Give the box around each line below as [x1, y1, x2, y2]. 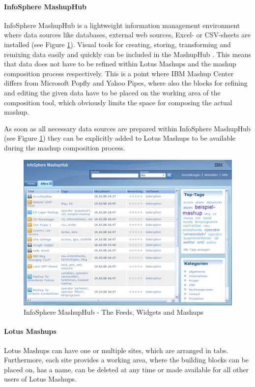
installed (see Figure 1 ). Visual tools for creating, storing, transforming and [4, 39, 231, 49]
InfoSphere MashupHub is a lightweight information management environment [4, 20, 240, 30]
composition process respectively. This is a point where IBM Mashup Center [4, 68, 234, 78]
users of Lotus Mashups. [4, 374, 77, 384]
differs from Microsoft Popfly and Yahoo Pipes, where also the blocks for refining [4, 78, 248, 88]
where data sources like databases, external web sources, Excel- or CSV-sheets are [4, 30, 251, 40]
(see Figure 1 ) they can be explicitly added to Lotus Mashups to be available [4, 133, 236, 143]
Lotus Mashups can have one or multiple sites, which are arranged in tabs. [4, 345, 228, 355]
